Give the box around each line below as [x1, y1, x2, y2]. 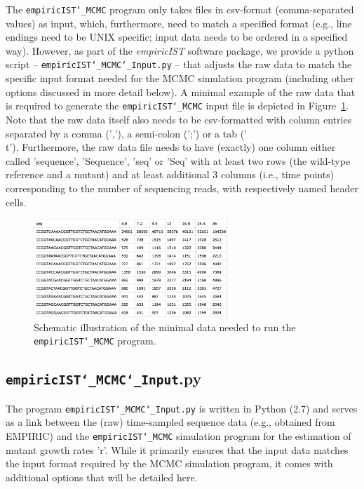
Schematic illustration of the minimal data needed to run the [34, 319, 296, 334]
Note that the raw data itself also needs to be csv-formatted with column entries [6, 112, 352, 126]
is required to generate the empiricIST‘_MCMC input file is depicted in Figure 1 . [6, 98, 349, 113]
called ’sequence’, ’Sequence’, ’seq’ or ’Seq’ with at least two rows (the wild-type [6, 153, 351, 168]
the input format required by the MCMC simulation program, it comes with [6, 456, 333, 471]
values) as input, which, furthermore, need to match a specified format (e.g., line [6, 15, 352, 30]
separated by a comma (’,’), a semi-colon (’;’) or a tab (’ [6, 126, 247, 140]
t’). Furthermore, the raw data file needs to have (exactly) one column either [6, 140, 336, 154]
